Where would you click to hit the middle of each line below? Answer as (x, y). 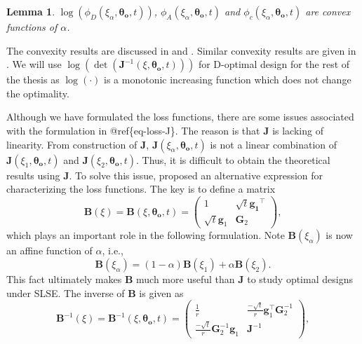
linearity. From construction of (72, 144)
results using (33, 175)
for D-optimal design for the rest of (274, 64)
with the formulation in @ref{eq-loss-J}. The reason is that (133, 130)
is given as (161, 293)
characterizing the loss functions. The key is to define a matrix (141, 189)
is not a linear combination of (274, 144)
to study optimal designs (300, 278)
